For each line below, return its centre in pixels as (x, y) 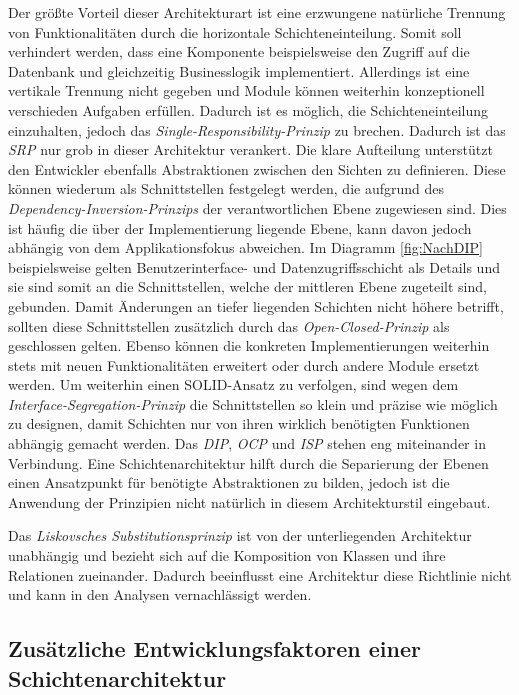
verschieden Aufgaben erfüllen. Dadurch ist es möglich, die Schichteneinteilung (248, 109)
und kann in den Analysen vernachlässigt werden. (160, 594)
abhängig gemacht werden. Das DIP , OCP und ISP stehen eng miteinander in (247, 443)
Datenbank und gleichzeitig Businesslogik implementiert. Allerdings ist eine (239, 70)
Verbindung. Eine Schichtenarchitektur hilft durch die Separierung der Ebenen (248, 462)
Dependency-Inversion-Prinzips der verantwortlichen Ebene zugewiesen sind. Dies (257, 207)
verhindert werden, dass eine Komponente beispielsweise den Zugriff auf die (239, 51)
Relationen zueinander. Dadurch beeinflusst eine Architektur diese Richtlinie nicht (260, 574)
